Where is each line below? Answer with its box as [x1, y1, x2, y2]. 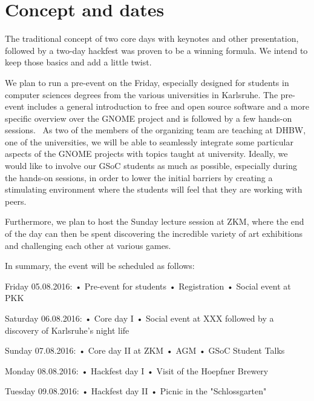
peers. [5, 194, 27, 207]
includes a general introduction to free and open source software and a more [27, 100, 309, 113]
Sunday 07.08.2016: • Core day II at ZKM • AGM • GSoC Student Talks [5, 344, 285, 357]
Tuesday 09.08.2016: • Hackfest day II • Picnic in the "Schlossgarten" [5, 385, 267, 397]
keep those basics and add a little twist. [5, 56, 152, 68]
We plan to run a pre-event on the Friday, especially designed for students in [5, 76, 289, 88]
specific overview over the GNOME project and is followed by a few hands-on [5, 111, 292, 124]
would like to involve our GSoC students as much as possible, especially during [5, 159, 297, 172]
